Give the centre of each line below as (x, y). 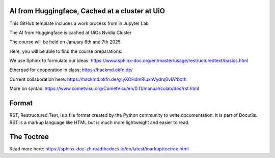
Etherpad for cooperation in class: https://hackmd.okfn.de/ (71, 70)
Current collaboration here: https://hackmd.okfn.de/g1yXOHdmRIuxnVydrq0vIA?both (98, 79)
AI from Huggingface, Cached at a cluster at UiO (87, 11)
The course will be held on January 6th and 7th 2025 (65, 42)
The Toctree (29, 137)
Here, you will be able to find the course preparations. (66, 51)
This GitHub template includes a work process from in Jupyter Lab (79, 23)
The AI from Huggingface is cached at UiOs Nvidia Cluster (71, 33)
